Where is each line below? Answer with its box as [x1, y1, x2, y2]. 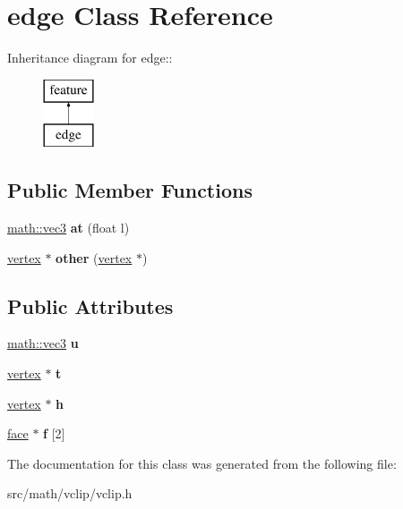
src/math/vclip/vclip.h [7, 484, 133, 503]
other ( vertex [56, 248, 133, 267]
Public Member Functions [7, 176, 253, 204]
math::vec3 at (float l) [7, 218, 130, 237]
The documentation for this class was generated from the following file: [7, 454, 397, 472]
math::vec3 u [7, 334, 79, 352]
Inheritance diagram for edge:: [7, 48, 173, 67]
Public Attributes [7, 292, 174, 319]
